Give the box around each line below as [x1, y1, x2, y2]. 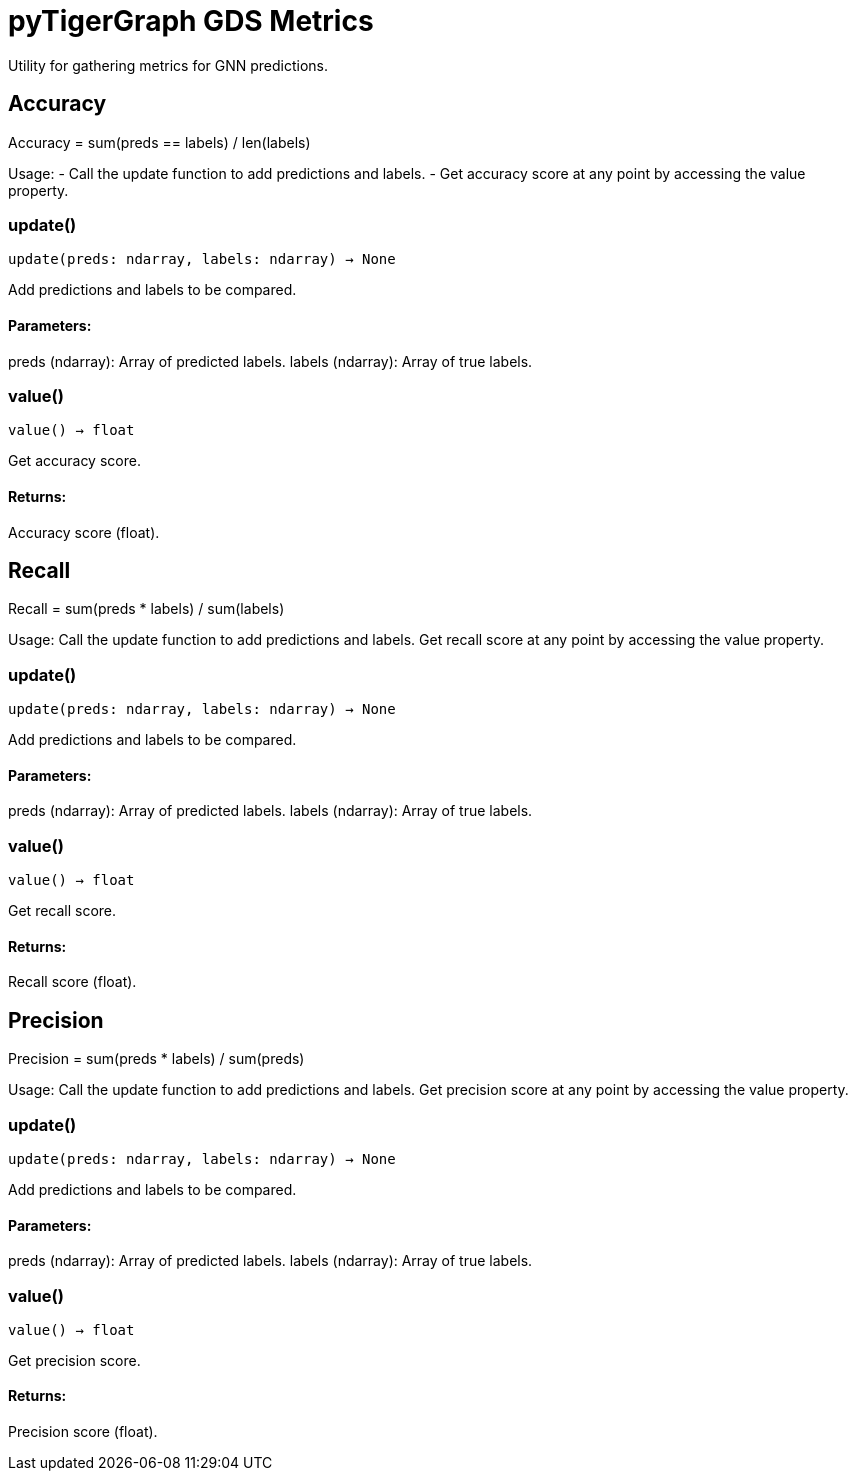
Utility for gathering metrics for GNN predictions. [8, 56, 329, 74]
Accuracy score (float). [8, 523, 160, 541]
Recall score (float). [8, 973, 137, 991]
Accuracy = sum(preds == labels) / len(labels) [8, 133, 311, 151]
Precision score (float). [8, 1423, 158, 1441]
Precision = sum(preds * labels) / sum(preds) [8, 1050, 305, 1068]
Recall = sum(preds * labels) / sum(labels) [8, 600, 285, 618]
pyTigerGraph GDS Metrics [8, 4, 374, 38]
